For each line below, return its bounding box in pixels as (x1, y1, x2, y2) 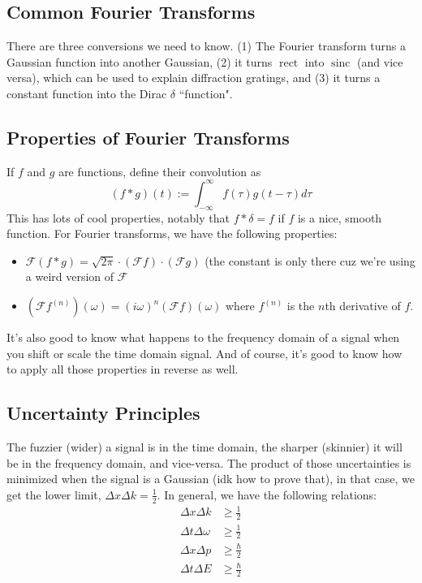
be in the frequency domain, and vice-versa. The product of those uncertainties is (6, 454, 411, 471)
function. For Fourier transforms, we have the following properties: (6, 225, 338, 242)
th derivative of (325, 297, 401, 314)
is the (286, 297, 315, 314)
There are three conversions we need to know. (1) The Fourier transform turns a (6, 37, 406, 54)
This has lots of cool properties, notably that (6, 209, 230, 226)
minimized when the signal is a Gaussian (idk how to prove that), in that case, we (6, 470, 415, 487)
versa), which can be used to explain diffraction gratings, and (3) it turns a (6, 69, 381, 86)
